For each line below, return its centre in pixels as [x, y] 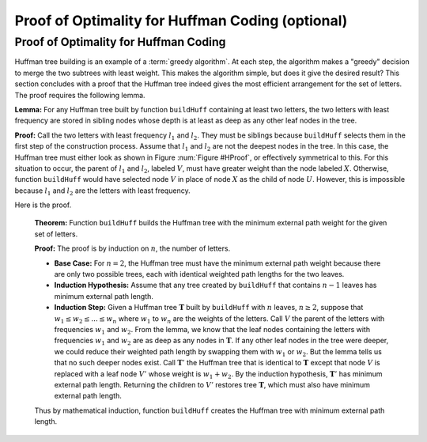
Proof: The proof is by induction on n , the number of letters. [132, 248]
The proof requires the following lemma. [80, 95]
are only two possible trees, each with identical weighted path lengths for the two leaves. [199, 274]
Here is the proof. [43, 205]
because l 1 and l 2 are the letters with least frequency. [102, 191]
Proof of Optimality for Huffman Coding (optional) [181, 21]
